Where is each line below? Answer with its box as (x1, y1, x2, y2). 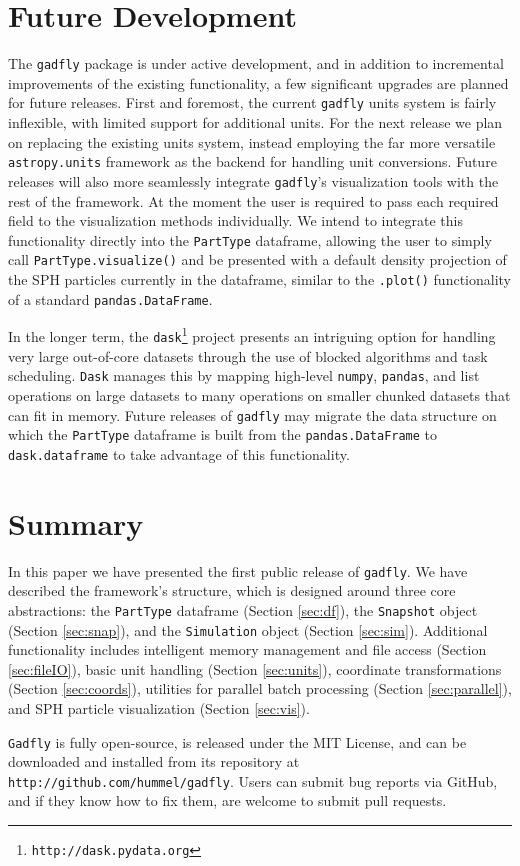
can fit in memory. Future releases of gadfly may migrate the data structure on (8, 404, 497, 425)
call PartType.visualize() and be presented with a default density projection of (8, 249, 507, 270)
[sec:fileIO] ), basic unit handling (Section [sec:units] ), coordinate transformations (8, 658, 502, 679)
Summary (8, 502, 144, 543)
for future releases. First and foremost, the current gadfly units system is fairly (8, 92, 497, 113)
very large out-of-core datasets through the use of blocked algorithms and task (8, 345, 488, 366)
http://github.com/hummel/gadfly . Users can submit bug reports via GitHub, (8, 770, 498, 791)
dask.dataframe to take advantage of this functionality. (8, 443, 350, 464)
